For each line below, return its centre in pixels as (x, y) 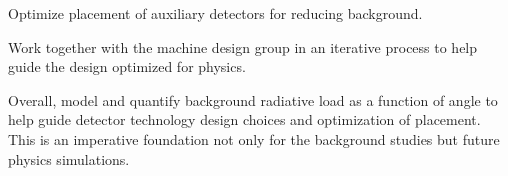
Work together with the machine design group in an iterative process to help (243, 46)
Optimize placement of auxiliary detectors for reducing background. (215, 13)
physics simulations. (69, 158)
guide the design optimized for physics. (127, 66)
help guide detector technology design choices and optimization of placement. (244, 119)
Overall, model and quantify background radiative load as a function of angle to (253, 99)
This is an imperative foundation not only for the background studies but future (254, 138)
